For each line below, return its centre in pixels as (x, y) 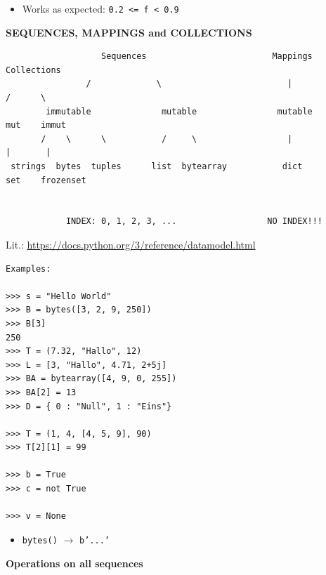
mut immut (36, 125)
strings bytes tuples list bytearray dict (157, 166)
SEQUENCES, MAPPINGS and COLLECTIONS (129, 32)
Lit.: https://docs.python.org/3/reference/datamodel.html (131, 244)
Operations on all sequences (74, 563)
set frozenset (46, 180)
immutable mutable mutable (179, 111)
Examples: (28, 269)
